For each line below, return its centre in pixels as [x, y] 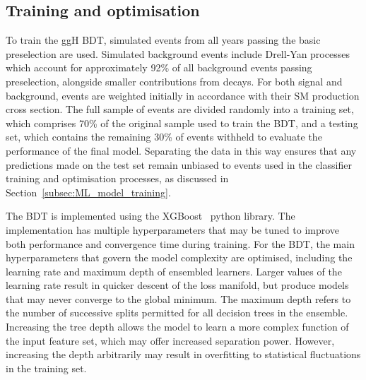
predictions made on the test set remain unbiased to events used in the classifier [179, 164]
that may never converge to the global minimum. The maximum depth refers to [178, 298]
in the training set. [46, 368]
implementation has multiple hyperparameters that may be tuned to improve [173, 229]
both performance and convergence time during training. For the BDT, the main [180, 243]
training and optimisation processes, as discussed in [117, 178]
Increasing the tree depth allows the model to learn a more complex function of [177, 327]
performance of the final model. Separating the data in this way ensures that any [181, 150]
